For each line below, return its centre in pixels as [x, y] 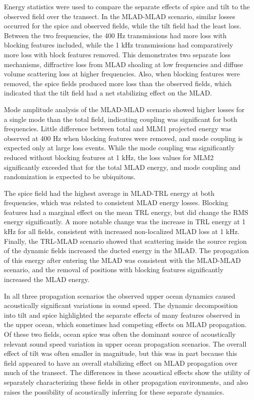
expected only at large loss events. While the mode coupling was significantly [119, 148]
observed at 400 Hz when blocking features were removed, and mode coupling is [123, 138]
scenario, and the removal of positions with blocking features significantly [114, 270]
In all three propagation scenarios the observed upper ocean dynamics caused [120, 295]
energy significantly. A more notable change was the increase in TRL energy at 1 [125, 222]
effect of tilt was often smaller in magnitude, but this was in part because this [121, 353]
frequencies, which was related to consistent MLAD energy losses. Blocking [116, 202]
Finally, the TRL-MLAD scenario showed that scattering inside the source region [125, 241]
